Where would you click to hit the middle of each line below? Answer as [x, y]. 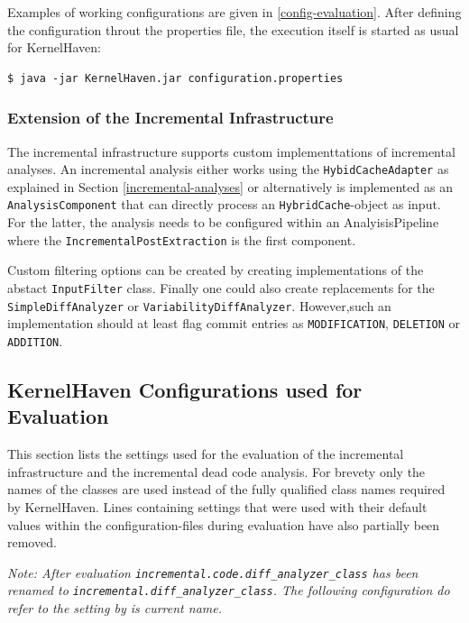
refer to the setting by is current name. [115, 608]
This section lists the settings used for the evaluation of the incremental [206, 454]
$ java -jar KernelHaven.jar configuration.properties [175, 78]
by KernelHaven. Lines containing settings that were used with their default [217, 506]
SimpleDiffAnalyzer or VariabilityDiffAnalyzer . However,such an [199, 305]
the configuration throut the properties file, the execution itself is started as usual [233, 29]
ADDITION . [35, 340]
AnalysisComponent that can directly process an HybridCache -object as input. [224, 204]
